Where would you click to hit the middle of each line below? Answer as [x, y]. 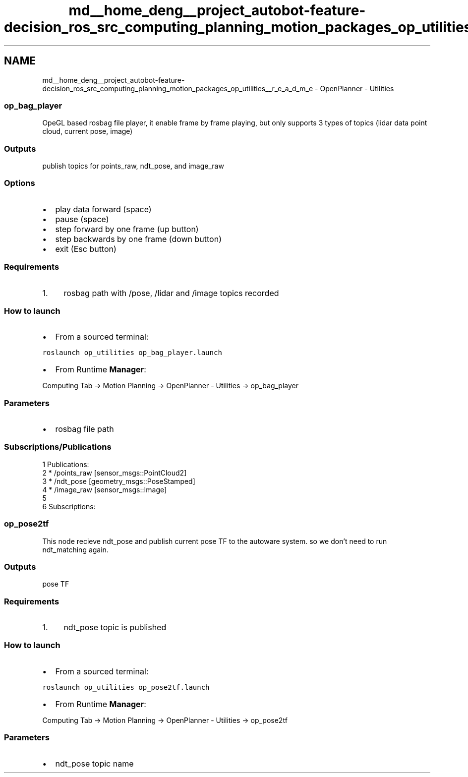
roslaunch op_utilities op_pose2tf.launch [126, 687]
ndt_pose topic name [94, 763]
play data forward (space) [103, 209]
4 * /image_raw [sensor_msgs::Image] [105, 489]
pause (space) [82, 219]
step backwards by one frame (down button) [138, 239]
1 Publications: [66, 464]
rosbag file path [85, 429]
